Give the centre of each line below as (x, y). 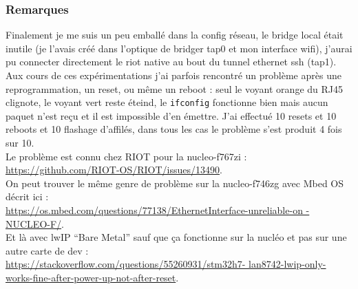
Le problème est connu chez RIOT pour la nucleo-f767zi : (126, 156)
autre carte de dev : (47, 250)
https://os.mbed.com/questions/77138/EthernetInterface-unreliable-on (154, 210)
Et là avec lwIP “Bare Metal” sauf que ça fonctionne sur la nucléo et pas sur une (176, 237)
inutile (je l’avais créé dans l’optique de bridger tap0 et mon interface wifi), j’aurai (179, 48)
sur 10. (20, 143)
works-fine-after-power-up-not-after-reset (91, 277)
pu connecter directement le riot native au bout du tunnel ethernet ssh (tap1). (171, 62)
